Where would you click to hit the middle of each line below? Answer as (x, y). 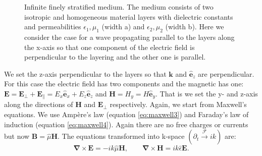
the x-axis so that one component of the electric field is (110, 47)
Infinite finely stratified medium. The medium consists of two (119, 7)
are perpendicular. (226, 73)
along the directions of (39, 104)
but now (17, 136)
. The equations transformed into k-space (121, 136)
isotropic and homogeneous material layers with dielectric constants (129, 16)
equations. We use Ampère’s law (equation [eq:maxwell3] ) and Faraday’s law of (126, 114)
